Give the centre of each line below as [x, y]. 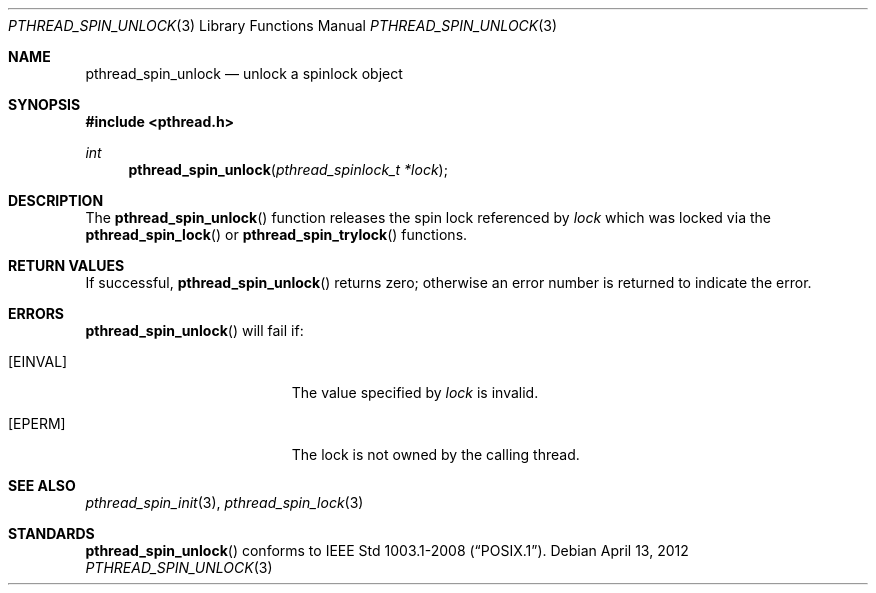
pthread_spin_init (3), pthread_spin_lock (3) [224, 502]
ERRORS [36, 313]
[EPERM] [37, 423]
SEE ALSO [42, 485]
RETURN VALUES [66, 265]
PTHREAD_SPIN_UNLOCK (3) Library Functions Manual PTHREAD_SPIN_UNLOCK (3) [283, 25]
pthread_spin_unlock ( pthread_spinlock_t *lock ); [288, 169]
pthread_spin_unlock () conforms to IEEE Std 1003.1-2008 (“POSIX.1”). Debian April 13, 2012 [387, 550]
